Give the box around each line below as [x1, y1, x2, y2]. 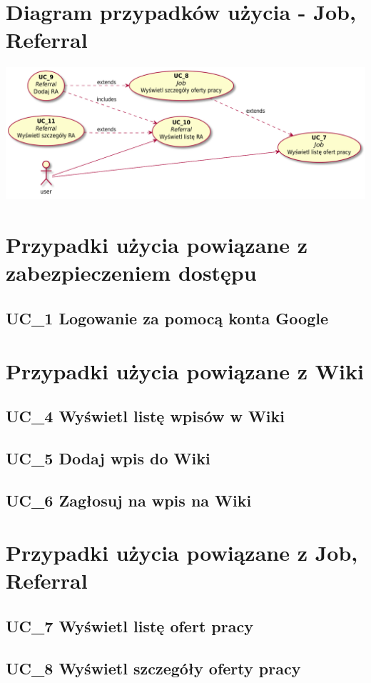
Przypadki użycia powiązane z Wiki [6, 356, 364, 385]
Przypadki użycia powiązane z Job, [6, 538, 358, 567]
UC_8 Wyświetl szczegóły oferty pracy [6, 657, 301, 679]
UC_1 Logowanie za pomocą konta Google [6, 306, 329, 329]
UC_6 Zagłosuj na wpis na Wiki [6, 489, 252, 511]
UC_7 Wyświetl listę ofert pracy [6, 614, 253, 637]
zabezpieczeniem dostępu [6, 258, 257, 287]
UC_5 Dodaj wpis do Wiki [6, 447, 210, 469]
